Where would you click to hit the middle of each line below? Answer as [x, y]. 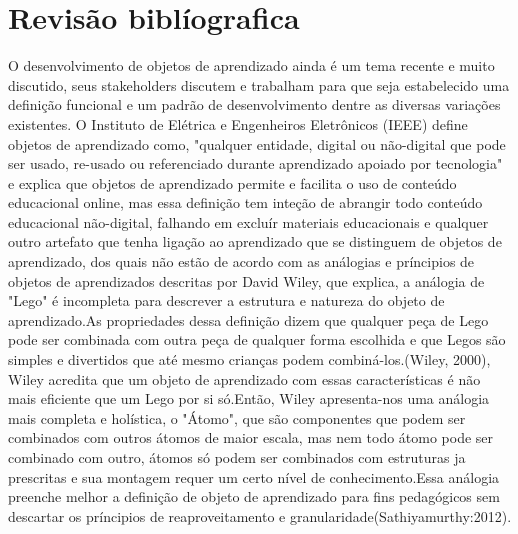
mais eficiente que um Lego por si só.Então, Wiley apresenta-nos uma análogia [249, 398]
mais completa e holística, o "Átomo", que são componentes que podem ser [237, 417]
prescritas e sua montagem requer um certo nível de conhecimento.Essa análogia [254, 476]
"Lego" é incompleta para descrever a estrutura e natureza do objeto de [226, 300]
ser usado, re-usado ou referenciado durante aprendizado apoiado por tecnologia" [255, 163]
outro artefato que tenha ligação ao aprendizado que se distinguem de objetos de [255, 241]
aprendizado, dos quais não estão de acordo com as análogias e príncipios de [241, 261]
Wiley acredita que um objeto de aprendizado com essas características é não [244, 378]
